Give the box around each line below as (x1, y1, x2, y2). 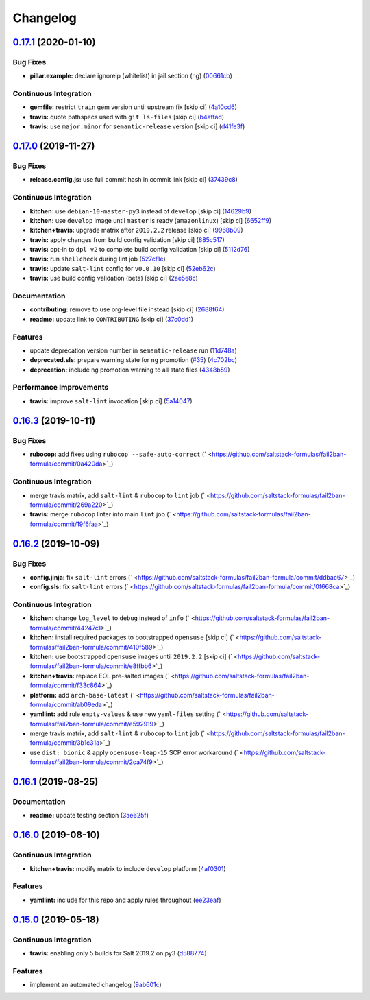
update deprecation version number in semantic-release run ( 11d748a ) (29, 346, 238, 355)
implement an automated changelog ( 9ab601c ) (29, 981, 162, 989)
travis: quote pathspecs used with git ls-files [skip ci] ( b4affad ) (29, 112, 225, 121)
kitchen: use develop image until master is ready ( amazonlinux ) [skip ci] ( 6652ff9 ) (29, 216, 272, 224)
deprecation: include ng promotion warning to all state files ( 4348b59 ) (29, 366, 230, 374)
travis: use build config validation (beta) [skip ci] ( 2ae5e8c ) (29, 274, 198, 283)
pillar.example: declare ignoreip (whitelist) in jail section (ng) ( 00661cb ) (29, 72, 233, 80)
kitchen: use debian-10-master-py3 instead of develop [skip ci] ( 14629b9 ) (29, 206, 252, 215)
